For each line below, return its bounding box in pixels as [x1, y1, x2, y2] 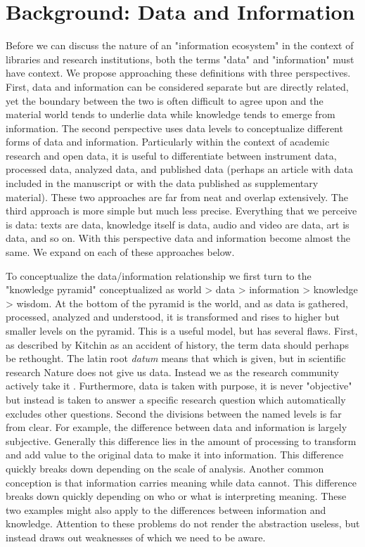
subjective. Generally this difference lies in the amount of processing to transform [6, 433, 357, 448]
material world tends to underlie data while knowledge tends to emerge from [6, 107, 335, 122]
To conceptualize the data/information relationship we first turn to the [6, 268, 312, 283]
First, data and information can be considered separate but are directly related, [6, 79, 349, 94]
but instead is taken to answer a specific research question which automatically [6, 392, 346, 406]
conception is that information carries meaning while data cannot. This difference [6, 475, 357, 489]
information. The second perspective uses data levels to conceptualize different [6, 120, 343, 135]
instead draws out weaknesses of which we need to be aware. [6, 529, 266, 544]
